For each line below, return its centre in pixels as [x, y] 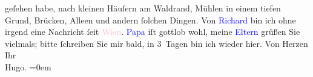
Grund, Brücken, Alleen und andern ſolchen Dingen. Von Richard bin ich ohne [150, 20]
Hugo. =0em [28, 66]
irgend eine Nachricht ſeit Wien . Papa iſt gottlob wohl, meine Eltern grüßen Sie [153, 32]
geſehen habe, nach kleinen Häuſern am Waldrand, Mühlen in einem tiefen [143, 8]
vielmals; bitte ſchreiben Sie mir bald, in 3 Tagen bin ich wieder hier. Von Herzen [156, 43]
